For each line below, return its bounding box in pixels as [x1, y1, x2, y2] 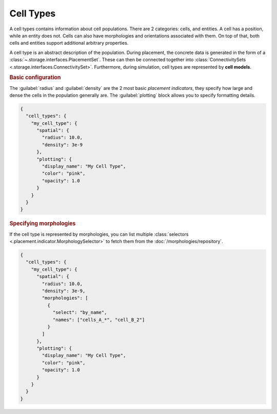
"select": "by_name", [52, 310, 107, 315]
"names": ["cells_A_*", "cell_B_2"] [52, 316, 145, 323]
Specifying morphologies [9, 220, 76, 227]
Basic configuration [9, 74, 61, 81]
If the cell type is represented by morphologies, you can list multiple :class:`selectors [9, 231, 189, 237]
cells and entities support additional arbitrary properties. [9, 40, 129, 46]
